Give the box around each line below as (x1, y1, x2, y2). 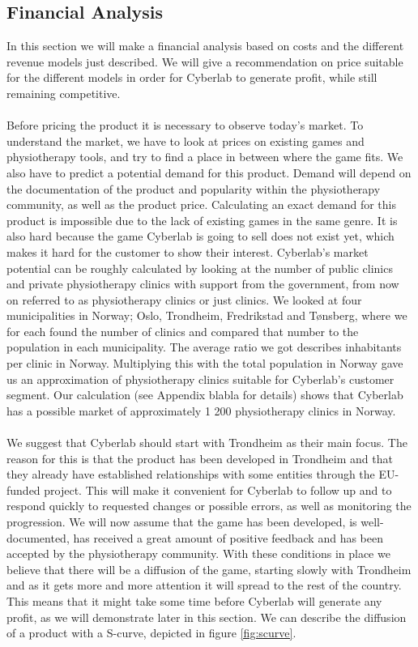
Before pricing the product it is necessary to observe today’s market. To (6, 117, 364, 134)
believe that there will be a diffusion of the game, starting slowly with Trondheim (6, 560, 412, 577)
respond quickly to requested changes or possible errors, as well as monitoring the (6, 497, 412, 514)
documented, (6, 529, 70, 546)
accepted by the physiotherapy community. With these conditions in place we (6, 545, 390, 562)
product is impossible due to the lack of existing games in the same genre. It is (6, 211, 398, 228)
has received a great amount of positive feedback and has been (73, 529, 384, 546)
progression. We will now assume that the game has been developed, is (6, 513, 357, 530)
